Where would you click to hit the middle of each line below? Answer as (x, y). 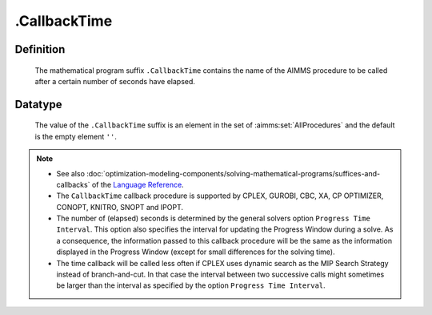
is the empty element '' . (76, 136)
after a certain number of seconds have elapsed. (115, 81)
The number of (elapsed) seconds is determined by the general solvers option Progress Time (214, 218)
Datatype (38, 104)
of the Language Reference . (138, 184)
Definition (40, 49)
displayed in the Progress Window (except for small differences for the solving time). (196, 252)
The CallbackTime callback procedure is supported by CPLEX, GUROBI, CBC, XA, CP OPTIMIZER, (220, 196)
